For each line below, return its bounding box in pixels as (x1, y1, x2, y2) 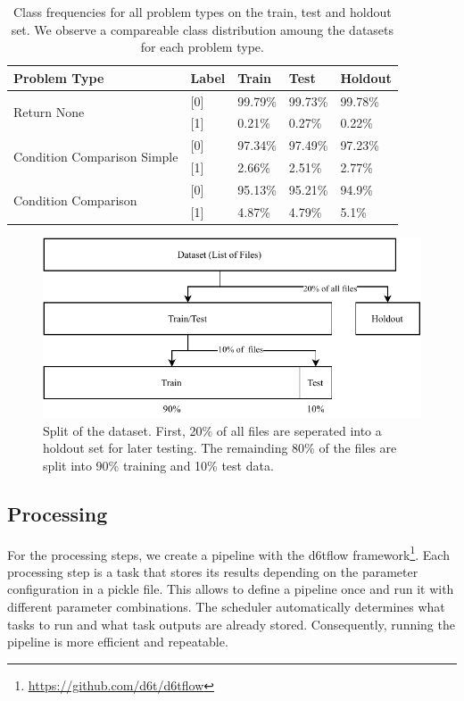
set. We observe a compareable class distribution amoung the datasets (11, 20, 394, 38)
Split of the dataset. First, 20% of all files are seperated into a (43, 421, 382, 439)
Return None (13, 103, 85, 121)
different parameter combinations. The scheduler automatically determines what (7, 597, 445, 616)
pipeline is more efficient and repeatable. (7, 632, 228, 651)
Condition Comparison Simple (13, 146, 178, 165)
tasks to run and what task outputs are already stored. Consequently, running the (7, 614, 455, 633)
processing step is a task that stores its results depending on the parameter (7, 562, 418, 580)
